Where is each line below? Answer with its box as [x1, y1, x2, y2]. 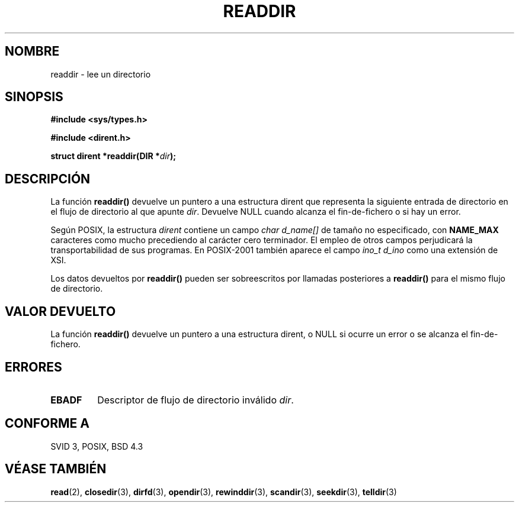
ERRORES [5, 359, 62, 374]
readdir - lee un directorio [50, 69, 151, 79]
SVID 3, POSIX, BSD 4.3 [50, 441, 143, 451]
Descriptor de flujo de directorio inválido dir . [97, 393, 294, 406]
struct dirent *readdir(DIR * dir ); [50, 151, 177, 162]
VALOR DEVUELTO [5, 303, 116, 319]
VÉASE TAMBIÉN [5, 461, 107, 477]
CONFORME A [5, 416, 89, 431]
